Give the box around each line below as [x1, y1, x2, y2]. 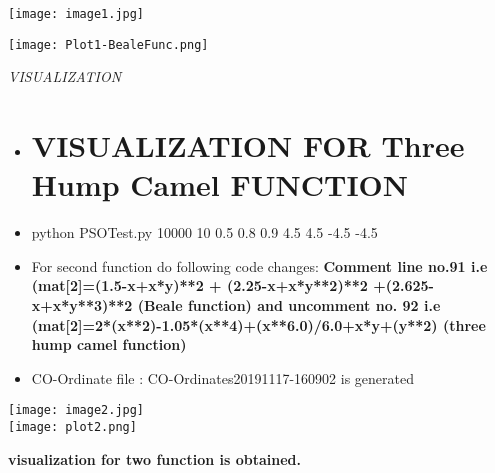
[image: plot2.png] [8, 420, 137, 435]
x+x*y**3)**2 [31, 295, 133, 315]
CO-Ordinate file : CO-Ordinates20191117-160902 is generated [31, 367, 414, 388]
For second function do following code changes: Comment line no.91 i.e [31, 255, 488, 276]
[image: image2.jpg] [8, 403, 145, 418]
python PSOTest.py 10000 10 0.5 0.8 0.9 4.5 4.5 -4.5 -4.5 [31, 222, 378, 243]
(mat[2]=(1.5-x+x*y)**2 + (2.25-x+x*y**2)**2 [31, 275, 368, 296]
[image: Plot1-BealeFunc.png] [8, 37, 209, 52]
